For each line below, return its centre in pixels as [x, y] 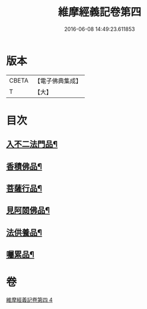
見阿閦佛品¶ [28, 211]
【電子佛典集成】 [58, 81]
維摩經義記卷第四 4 [29, 300]
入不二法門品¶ [32, 144]
